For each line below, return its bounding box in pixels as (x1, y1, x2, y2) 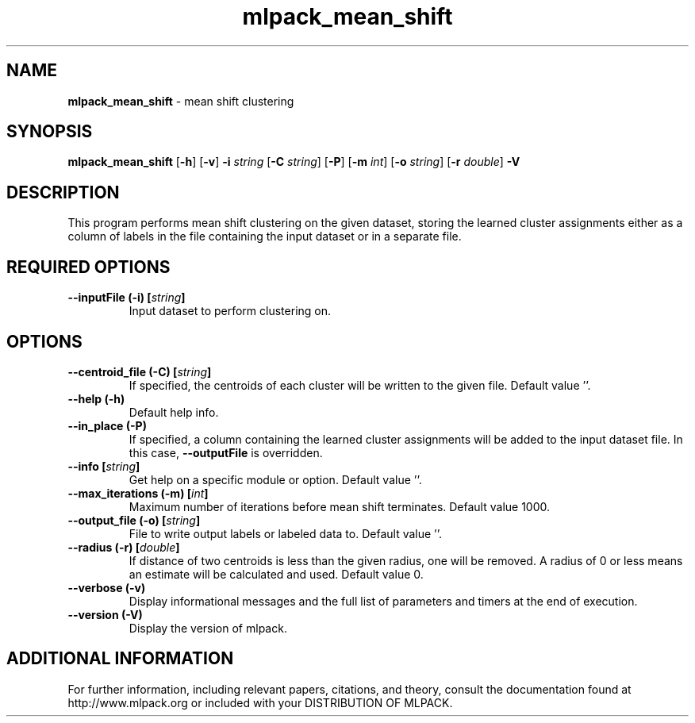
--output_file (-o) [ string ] (67, 513, 201, 527)
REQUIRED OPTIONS (6, 256, 171, 277)
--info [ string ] (67, 459, 140, 473)
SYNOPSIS (6, 121, 93, 142)
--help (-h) (67, 391, 125, 406)
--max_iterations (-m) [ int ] (67, 486, 209, 500)
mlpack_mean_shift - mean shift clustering (67, 94, 294, 108)
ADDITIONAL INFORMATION (6, 648, 234, 669)
